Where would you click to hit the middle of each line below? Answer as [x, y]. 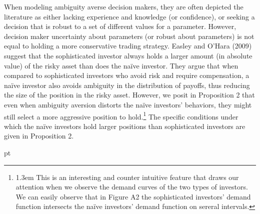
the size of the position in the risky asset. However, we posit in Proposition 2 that [129, 95]
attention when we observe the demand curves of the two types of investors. [132, 187]
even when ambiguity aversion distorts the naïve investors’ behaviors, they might [128, 104]
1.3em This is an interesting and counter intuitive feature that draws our [127, 177]
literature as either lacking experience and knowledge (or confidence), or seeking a [129, 16]
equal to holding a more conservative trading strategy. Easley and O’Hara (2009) [128, 46]
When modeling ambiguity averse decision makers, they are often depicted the [124, 6]
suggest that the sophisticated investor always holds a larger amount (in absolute [128, 55]
